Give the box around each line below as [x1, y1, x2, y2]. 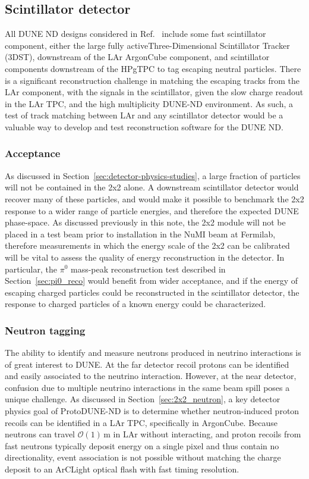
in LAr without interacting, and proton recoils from [113, 428, 301, 440]
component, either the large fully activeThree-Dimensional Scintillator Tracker [5, 39, 290, 51]
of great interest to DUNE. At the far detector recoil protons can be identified [5, 358, 289, 370]
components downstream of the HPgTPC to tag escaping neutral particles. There [5, 62, 301, 74]
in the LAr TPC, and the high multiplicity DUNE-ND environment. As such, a [5, 97, 294, 109]
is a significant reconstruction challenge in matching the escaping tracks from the [5, 74, 299, 86]
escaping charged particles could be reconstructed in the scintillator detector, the [5, 286, 299, 298]
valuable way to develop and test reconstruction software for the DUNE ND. [5, 120, 283, 133]
